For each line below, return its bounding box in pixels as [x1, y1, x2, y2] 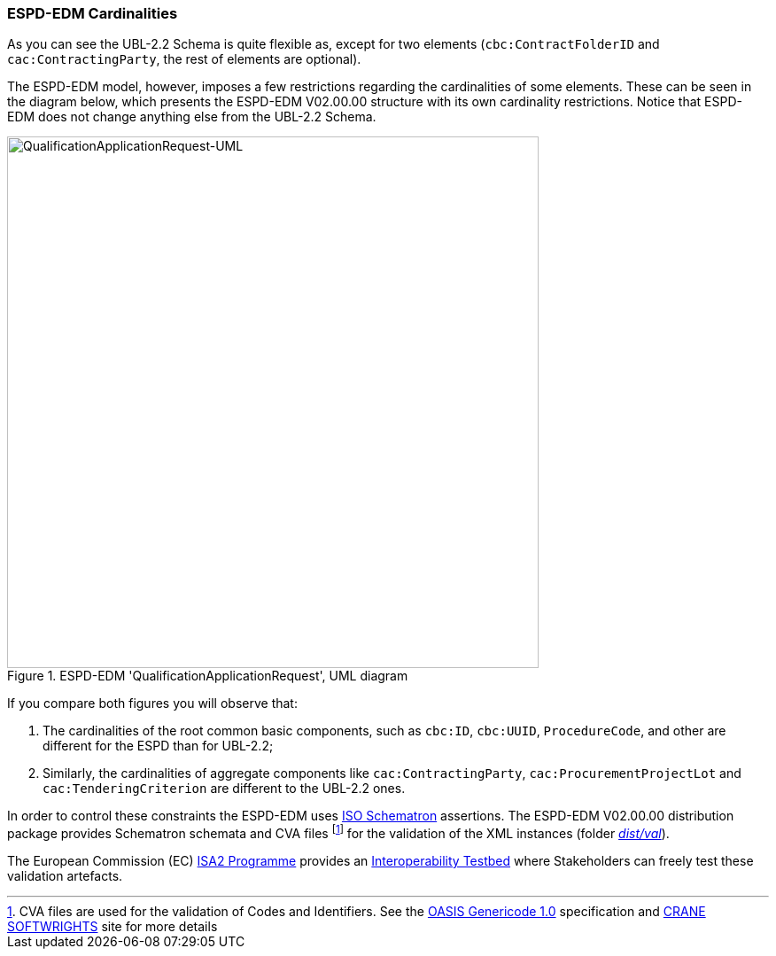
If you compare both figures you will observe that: [7, 696, 298, 711]
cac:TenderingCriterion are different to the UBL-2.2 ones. [43, 781, 406, 797]
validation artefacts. [7, 868, 123, 884]
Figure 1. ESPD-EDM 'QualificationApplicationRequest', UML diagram [7, 668, 408, 684]
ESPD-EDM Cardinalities [7, 4, 178, 22]
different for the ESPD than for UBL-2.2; [43, 738, 274, 754]
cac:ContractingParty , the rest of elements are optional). [7, 51, 361, 67]
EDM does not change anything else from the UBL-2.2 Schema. [7, 109, 376, 125]
